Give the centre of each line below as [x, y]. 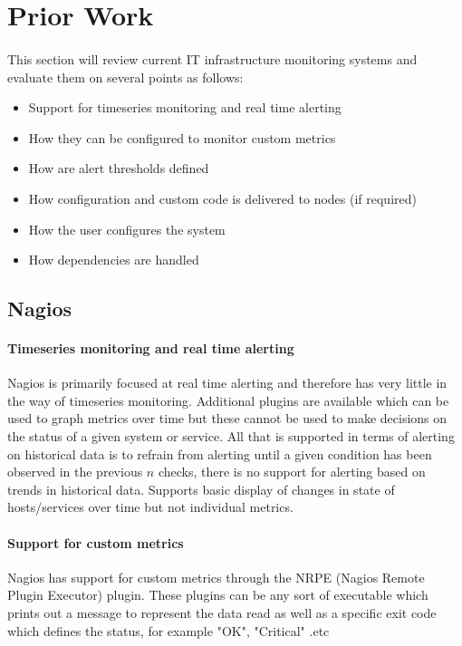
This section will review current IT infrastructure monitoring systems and [212, 58]
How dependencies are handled [114, 260]
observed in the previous [75, 472]
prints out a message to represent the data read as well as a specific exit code [222, 613]
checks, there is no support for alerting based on [292, 472]
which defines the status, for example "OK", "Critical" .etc [168, 630]
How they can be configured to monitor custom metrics [182, 137]
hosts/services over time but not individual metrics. [150, 507]
